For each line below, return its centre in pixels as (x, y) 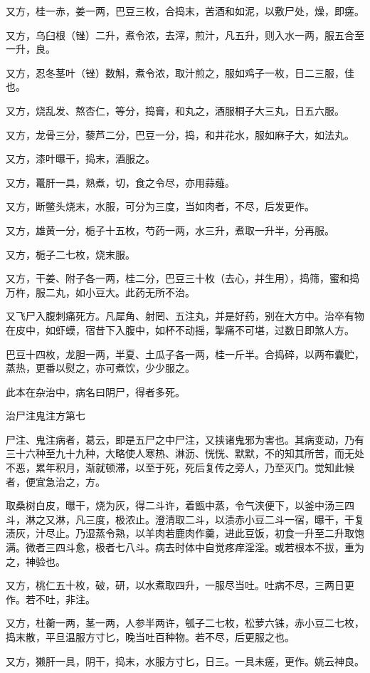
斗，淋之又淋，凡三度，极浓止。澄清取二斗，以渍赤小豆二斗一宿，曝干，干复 (185, 519)
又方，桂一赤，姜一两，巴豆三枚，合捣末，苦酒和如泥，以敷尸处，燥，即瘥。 (185, 11)
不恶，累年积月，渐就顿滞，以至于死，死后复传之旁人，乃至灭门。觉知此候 (180, 468)
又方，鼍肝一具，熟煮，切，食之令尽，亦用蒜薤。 (120, 182)
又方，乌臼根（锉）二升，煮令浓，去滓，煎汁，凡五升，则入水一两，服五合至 (185, 35)
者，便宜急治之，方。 (55, 481)
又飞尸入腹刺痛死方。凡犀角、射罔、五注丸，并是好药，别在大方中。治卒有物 (185, 316)
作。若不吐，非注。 (51, 599)
